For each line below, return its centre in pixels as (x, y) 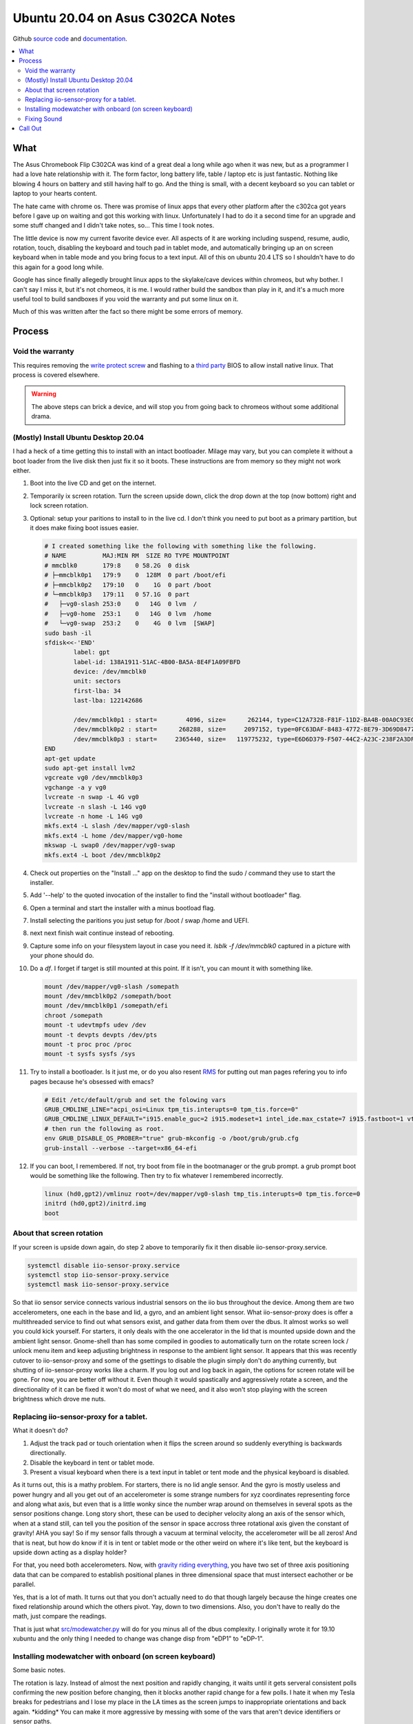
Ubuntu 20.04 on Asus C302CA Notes (124, 18)
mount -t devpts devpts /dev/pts (101, 1035)
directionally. (48, 1453)
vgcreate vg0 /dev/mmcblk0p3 (94, 778)
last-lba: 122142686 (108, 701)
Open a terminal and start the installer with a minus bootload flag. (123, 908)
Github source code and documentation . (70, 39)
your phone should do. (62, 956)
